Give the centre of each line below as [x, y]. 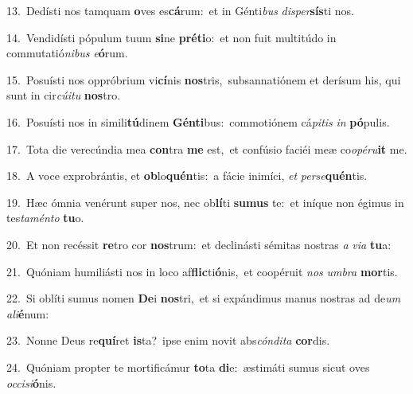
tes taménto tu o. [45, 218]
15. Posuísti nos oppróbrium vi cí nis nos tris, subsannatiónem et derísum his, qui [204, 79]
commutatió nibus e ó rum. [67, 53]
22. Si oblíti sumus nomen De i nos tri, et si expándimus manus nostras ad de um [204, 298]
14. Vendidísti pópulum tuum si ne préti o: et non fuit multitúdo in [171, 37]
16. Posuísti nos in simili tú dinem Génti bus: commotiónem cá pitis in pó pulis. [198, 121]
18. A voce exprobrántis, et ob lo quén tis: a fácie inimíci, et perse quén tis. [187, 176]
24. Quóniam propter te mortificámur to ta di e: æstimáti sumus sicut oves [188, 367]
